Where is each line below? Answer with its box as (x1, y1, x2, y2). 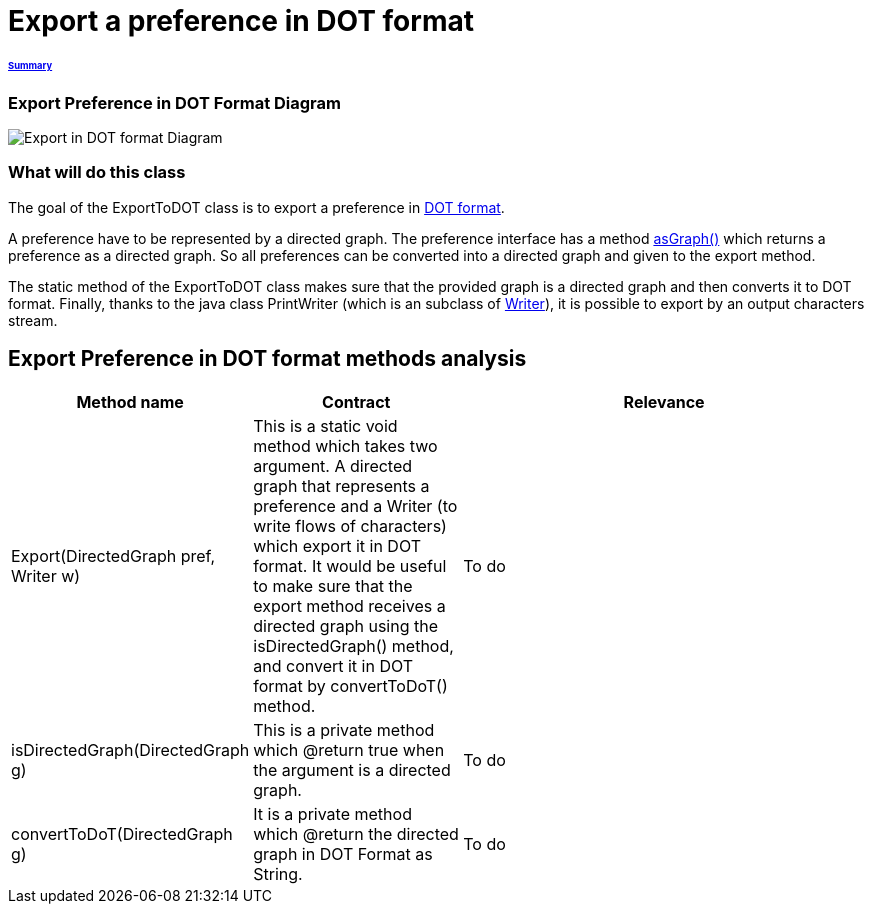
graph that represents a (253, 475, 430, 496)
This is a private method (253, 719, 435, 740)
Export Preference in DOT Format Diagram (8, 92, 341, 113)
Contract (322, 391, 391, 412)
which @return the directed (253, 823, 459, 844)
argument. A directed (253, 455, 413, 476)
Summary (8, 59, 53, 71)
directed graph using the (253, 615, 439, 636)
